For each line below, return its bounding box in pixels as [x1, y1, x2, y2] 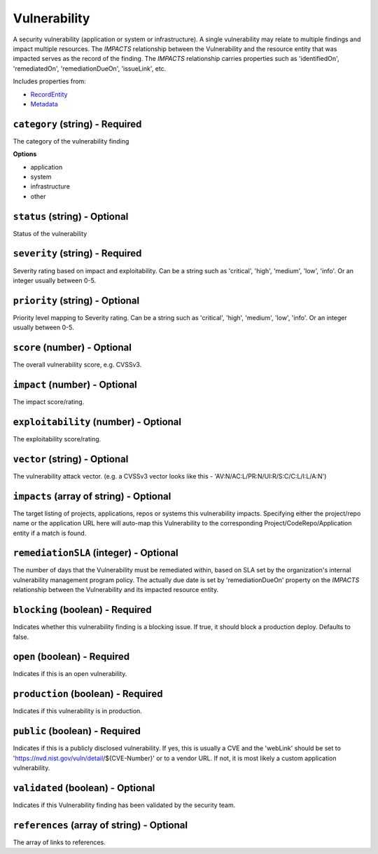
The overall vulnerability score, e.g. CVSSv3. [13, 361, 142, 369]
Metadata [30, 99, 59, 108]
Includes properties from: [13, 77, 87, 85]
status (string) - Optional [13, 210, 129, 222]
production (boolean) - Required [13, 688, 163, 700]
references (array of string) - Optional [13, 819, 188, 831]
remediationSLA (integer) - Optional [13, 547, 178, 559]
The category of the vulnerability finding [13, 137, 129, 145]
